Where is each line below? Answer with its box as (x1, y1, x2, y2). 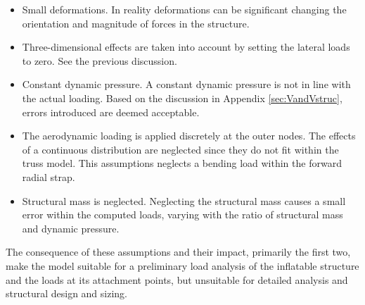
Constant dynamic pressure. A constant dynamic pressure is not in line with (22, 77, 351, 92)
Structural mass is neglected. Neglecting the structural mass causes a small (22, 193, 346, 208)
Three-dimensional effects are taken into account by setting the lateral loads (22, 39, 350, 54)
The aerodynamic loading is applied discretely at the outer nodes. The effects (22, 128, 356, 143)
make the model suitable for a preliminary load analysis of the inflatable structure (6, 258, 359, 273)
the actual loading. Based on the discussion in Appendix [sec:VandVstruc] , (22, 90, 342, 105)
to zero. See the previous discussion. (22, 53, 177, 68)
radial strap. (22, 169, 75, 184)
